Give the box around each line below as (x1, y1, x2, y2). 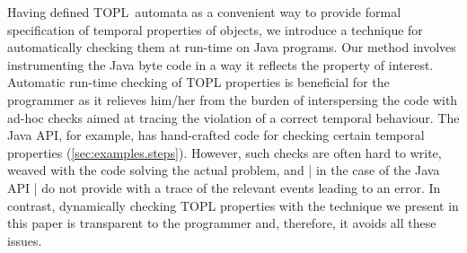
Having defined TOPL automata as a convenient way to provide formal (7, 3, 401, 21)
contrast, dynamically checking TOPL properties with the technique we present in (7, 196, 459, 214)
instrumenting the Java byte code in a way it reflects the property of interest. (7, 55, 434, 74)
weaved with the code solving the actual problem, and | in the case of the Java (7, 161, 440, 179)
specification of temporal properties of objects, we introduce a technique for (7, 20, 423, 39)
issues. (7, 231, 42, 249)
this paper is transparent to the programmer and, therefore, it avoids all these (7, 214, 436, 232)
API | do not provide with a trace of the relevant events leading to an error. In (7, 178, 441, 196)
